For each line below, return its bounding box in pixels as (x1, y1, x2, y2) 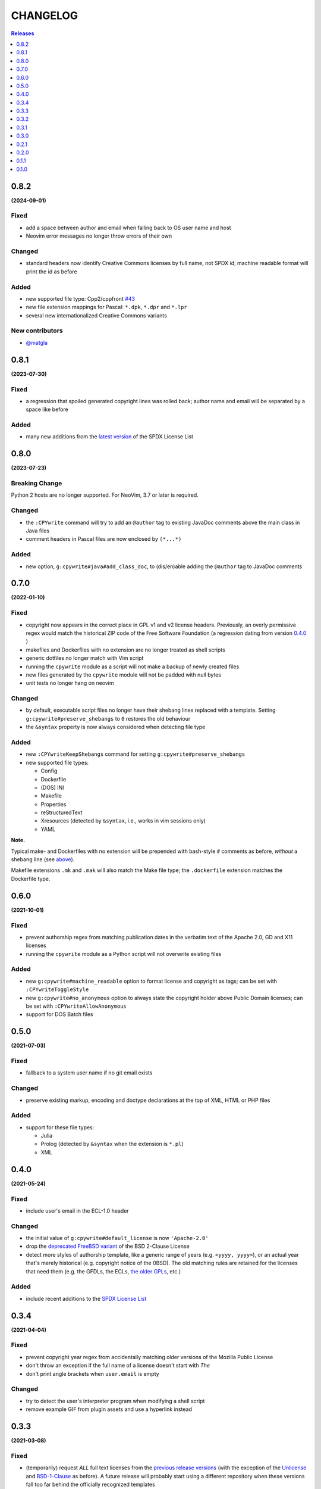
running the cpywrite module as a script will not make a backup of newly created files (26, 663, 240, 670)
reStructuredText (40, 809, 83, 816)
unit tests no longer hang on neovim (26, 680, 114, 687)
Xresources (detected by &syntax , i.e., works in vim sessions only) (40, 817, 206, 824)
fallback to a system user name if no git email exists (26, 1069, 153, 1076)
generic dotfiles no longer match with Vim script (26, 655, 144, 662)
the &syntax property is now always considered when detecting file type (26, 724, 206, 731)
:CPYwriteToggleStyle (26, 986, 89, 993)
